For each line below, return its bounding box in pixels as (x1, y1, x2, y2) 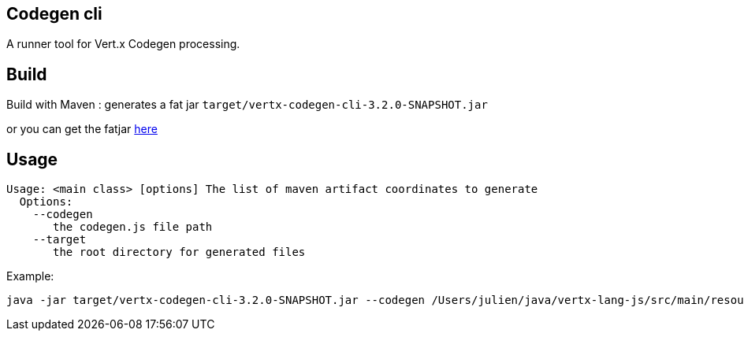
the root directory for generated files (53, 246, 306, 259)
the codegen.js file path (53, 220, 213, 234)
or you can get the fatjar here (6, 122, 158, 136)
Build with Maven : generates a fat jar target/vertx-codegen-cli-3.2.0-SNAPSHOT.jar (6, 98, 488, 112)
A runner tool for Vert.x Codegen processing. (6, 37, 240, 51)
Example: (6, 269, 54, 283)
